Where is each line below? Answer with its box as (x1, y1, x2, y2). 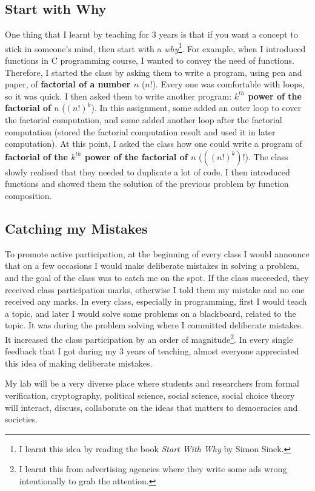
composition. (5, 189, 52, 201)
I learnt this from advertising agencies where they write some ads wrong (19, 462, 287, 475)
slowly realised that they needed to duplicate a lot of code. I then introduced (5, 165, 290, 178)
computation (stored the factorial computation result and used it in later (5, 125, 276, 138)
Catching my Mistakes (5, 218, 148, 237)
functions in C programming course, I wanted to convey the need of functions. (5, 54, 294, 67)
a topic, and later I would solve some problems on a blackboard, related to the (5, 306, 296, 319)
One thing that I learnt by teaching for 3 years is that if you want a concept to (5, 28, 298, 41)
